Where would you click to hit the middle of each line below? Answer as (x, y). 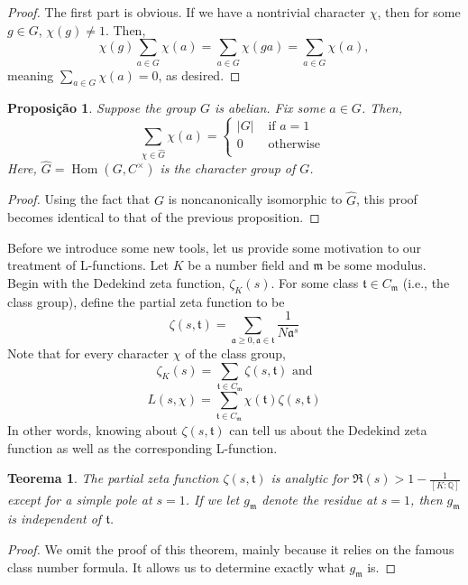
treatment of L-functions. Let (88, 265)
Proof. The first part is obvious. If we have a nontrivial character (187, 12)
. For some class (315, 282)
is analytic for (309, 478)
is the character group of (228, 168)
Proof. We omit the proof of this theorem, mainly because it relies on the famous (231, 549)
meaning (31, 74)
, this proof (387, 199)
